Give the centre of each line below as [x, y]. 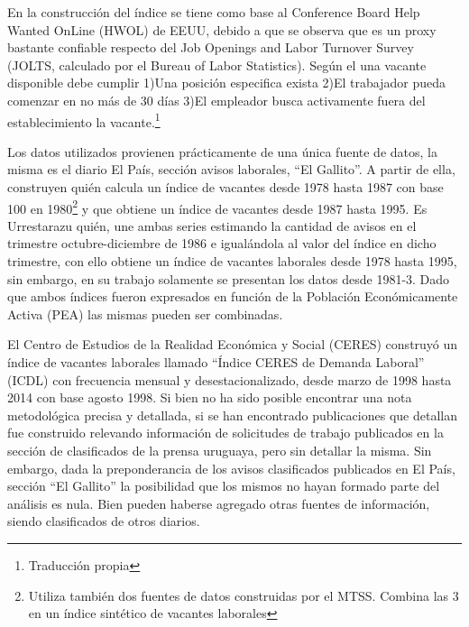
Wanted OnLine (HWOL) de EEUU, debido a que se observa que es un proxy [222, 29]
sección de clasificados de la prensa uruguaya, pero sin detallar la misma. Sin [220, 450]
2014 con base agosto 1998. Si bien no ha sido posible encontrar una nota [210, 397]
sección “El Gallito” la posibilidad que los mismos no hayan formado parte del [224, 486]
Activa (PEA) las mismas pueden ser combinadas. [145, 313]
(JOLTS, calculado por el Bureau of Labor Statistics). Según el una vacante [217, 65]
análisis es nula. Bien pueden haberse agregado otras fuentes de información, [219, 503]
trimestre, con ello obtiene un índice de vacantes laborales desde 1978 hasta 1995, [232, 261]
